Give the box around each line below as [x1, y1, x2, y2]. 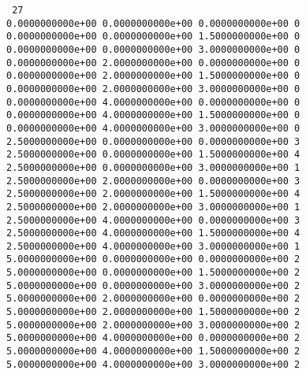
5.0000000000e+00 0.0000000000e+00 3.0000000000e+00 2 [6, 280, 300, 291]
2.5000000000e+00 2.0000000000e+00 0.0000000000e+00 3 [6, 175, 300, 187]
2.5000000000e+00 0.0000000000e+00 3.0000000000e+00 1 [6, 161, 300, 173]
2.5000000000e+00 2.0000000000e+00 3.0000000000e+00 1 [6, 201, 300, 213]
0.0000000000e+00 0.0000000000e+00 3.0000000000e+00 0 [6, 43, 300, 55]
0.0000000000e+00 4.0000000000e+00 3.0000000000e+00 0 [6, 122, 300, 134]
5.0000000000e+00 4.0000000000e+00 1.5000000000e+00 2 [6, 346, 300, 357]
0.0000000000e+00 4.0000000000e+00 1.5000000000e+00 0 [6, 109, 300, 121]
